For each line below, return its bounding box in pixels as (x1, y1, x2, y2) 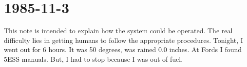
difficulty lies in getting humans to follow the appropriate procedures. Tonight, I (4, 35, 243, 45)
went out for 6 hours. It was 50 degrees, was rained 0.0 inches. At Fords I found (4, 44, 242, 54)
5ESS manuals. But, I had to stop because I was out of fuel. (4, 54, 183, 64)
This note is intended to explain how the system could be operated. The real (4, 26, 233, 36)
